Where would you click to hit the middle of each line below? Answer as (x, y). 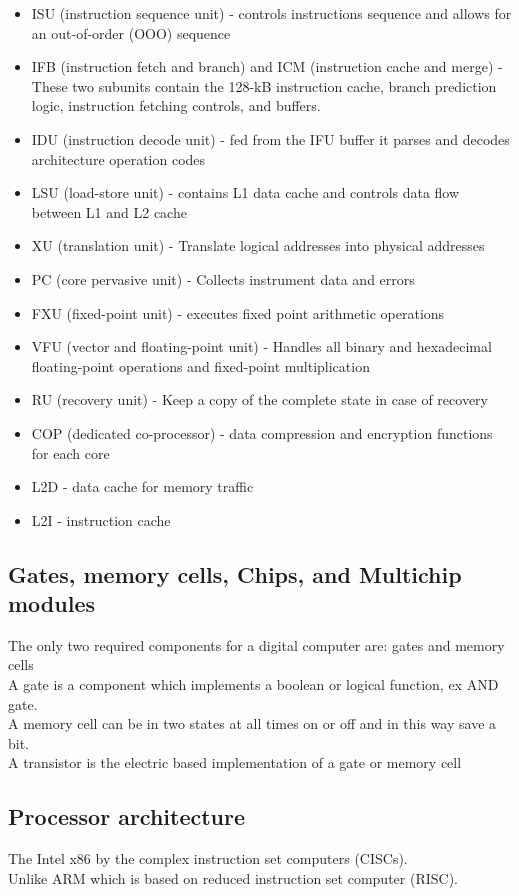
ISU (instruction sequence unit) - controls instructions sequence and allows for (271, 13)
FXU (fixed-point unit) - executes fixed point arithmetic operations (238, 312)
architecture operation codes (118, 158)
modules (52, 603)
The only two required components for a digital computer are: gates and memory (256, 644)
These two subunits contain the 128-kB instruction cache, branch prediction (264, 85)
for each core (70, 452)
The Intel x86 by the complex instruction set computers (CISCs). (208, 858)
